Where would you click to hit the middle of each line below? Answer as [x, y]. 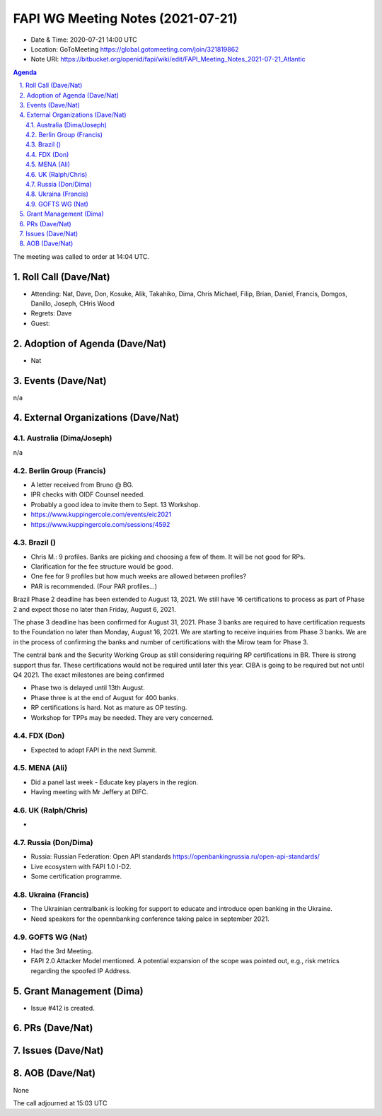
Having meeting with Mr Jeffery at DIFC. [89, 792]
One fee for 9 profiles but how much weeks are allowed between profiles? [139, 576]
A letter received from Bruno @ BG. [82, 484]
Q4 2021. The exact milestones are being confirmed [89, 675]
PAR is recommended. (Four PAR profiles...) [94, 586]
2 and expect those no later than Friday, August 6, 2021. [94, 609]
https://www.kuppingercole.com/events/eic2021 [101, 515]
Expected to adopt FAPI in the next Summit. [94, 750]
